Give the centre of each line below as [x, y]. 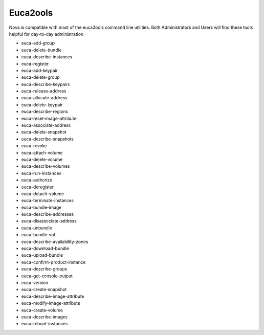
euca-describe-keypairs [46, 84]
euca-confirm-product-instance [53, 262]
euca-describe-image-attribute [53, 296]
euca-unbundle [37, 228]
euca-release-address [44, 91]
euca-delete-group [41, 77]
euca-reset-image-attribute [49, 118]
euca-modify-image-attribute [51, 303]
